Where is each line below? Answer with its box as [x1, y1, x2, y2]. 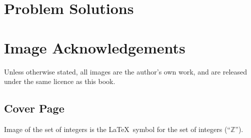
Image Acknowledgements [4, 37, 185, 57]
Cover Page [4, 100, 64, 116]
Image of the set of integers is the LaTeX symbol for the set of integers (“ [4, 123, 230, 134]
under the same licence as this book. [4, 76, 115, 86]
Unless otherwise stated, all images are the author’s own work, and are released [4, 66, 247, 76]
